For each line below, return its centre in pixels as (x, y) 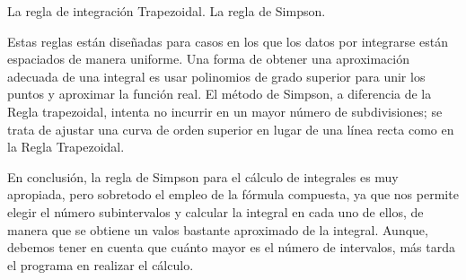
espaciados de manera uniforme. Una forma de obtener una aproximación (208, 59)
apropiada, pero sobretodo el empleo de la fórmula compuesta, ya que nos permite (233, 194)
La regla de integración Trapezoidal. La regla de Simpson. (167, 11)
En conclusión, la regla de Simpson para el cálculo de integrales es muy (203, 176)
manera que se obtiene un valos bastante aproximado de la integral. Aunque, (218, 229)
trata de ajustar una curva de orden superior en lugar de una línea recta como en (231, 129)
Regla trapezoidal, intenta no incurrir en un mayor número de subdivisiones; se (225, 111)
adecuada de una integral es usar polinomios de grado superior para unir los (216, 76)
